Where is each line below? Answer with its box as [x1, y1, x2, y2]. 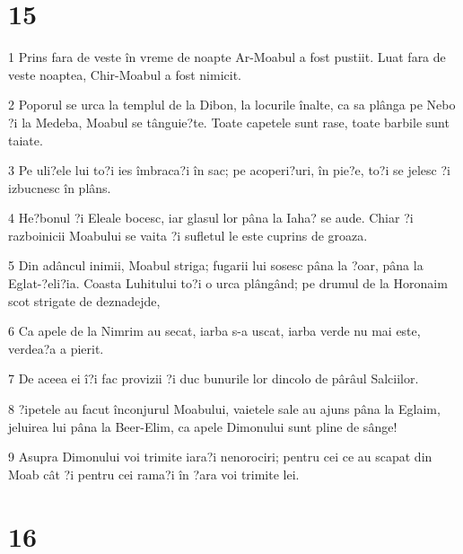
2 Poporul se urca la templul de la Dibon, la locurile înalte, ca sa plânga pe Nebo [8, 95, 456, 114]
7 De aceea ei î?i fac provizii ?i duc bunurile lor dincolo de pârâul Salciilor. [8, 369, 419, 388]
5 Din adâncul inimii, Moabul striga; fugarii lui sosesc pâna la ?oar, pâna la [8, 256, 424, 275]
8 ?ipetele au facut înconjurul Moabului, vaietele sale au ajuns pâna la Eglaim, [8, 400, 441, 418]
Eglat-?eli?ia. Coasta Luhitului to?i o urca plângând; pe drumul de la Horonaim [8, 274, 448, 293]
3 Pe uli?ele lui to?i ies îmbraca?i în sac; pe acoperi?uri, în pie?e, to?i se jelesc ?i [8, 161, 450, 180]
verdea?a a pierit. [8, 339, 104, 357]
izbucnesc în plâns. [8, 178, 111, 197]
